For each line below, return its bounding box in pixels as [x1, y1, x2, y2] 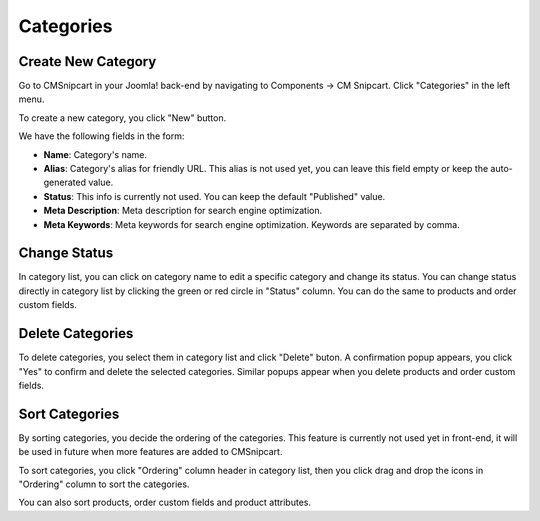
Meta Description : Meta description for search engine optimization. [43, 205, 323, 217]
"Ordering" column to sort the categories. [18, 478, 190, 490]
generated [43, 176, 87, 189]
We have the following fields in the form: [18, 130, 185, 142]
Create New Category [18, 53, 157, 70]
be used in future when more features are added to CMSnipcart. [18, 446, 283, 458]
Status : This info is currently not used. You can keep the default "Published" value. [43, 190, 386, 202]
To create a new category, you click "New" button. [18, 111, 227, 124]
